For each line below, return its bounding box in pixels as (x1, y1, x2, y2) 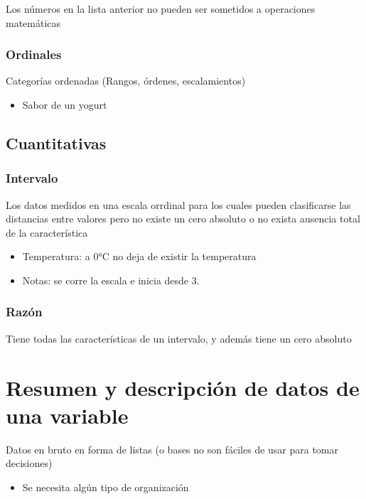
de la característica (6, 225, 88, 240)
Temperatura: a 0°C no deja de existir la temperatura (22, 249, 257, 264)
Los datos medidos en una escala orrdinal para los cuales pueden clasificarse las (6, 197, 351, 212)
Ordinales (6, 45, 62, 63)
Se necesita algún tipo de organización (22, 479, 189, 494)
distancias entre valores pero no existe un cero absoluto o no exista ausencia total (6, 211, 360, 226)
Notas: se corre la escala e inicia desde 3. (22, 272, 200, 287)
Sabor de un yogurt (22, 97, 107, 112)
